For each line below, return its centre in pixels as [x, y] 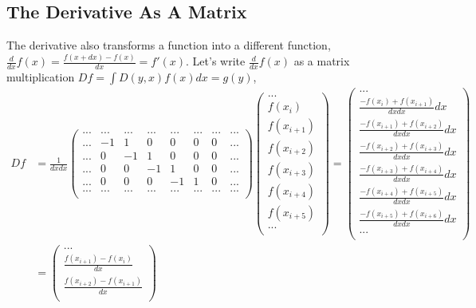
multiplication [41, 76]
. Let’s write [216, 61]
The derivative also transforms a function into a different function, [169, 45]
